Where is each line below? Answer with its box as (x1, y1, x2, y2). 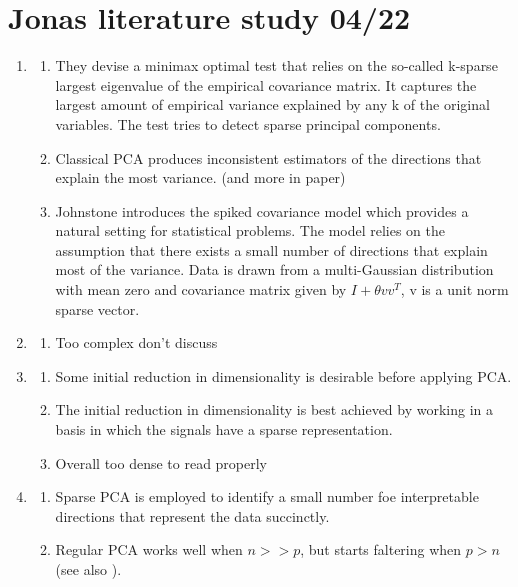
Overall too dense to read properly (55, 452, 268, 473)
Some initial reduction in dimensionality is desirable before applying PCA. (55, 365, 512, 386)
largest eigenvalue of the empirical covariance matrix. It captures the (55, 74, 477, 95)
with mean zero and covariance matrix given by (55, 279, 347, 300)
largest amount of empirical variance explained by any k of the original (55, 94, 490, 115)
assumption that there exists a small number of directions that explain (55, 239, 488, 260)
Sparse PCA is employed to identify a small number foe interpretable (55, 486, 479, 507)
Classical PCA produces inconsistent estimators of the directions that (55, 147, 482, 168)
